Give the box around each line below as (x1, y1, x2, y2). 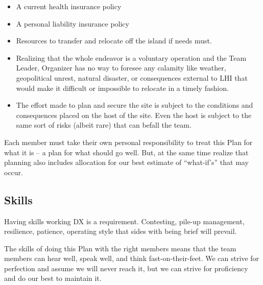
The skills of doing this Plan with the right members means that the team (4, 243, 236, 253)
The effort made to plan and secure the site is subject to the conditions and (16, 100, 253, 110)
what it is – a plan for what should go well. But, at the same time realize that (4, 147, 249, 157)
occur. (4, 167, 23, 177)
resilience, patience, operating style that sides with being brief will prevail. (4, 226, 237, 236)
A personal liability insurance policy (16, 18, 129, 29)
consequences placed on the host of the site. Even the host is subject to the (16, 109, 252, 120)
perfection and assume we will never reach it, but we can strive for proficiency (4, 263, 248, 273)
